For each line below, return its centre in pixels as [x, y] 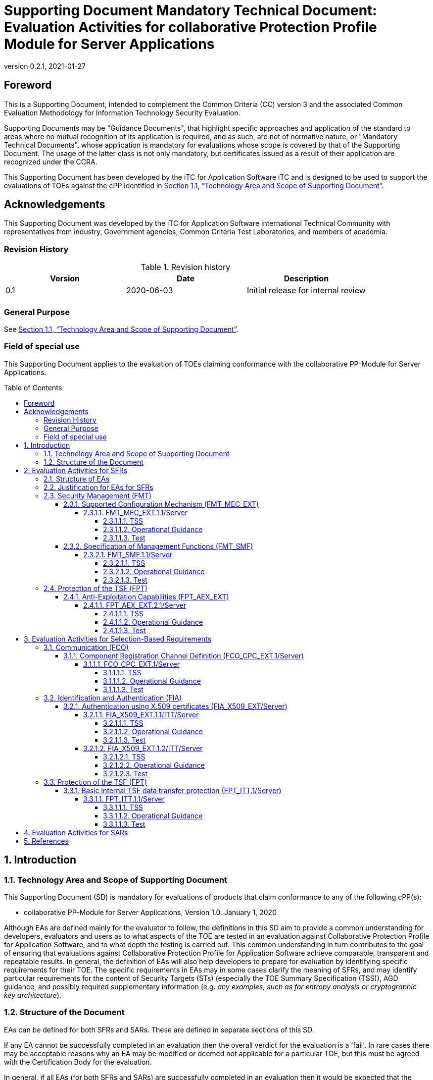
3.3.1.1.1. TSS [123, 807]
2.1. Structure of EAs [77, 479]
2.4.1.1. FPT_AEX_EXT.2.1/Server [135, 605]
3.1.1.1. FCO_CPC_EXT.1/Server [132, 664]
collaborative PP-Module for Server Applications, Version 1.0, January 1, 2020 [150, 912]
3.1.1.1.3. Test [123, 689]
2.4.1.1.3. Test [124, 630]
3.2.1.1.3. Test [124, 740]
